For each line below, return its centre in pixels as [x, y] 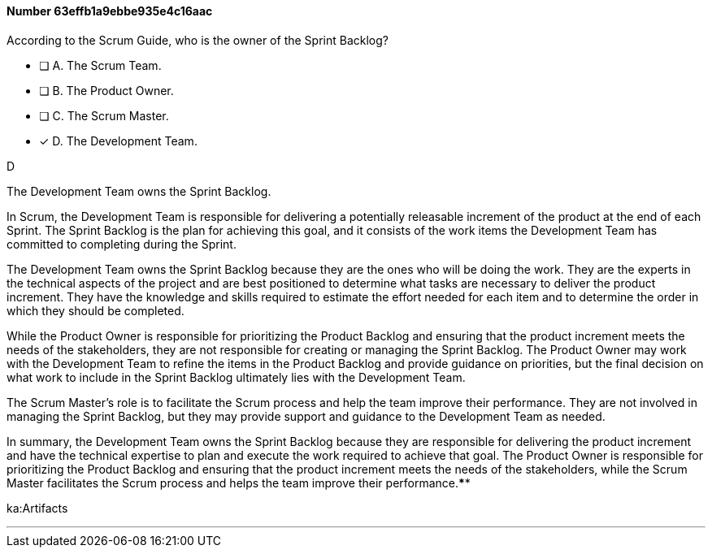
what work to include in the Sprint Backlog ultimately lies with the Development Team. [236, 377]
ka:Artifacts [37, 508]
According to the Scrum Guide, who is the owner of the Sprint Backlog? [198, 40]
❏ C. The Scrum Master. [104, 115]
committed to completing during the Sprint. [122, 244]
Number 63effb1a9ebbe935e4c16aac [110, 11]
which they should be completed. [96, 310]
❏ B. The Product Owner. [106, 90]
